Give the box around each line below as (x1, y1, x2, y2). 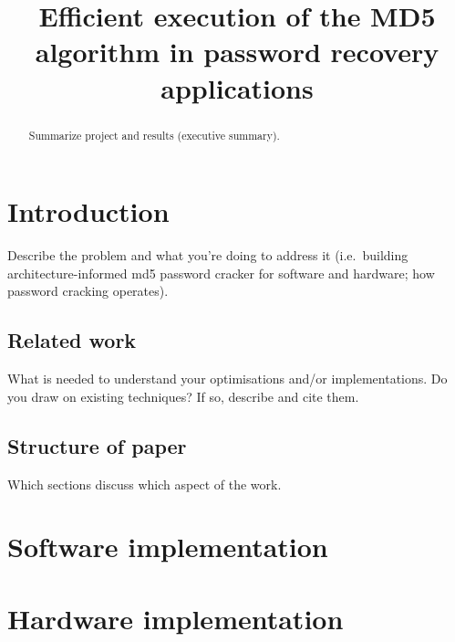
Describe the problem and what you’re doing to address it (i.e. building (7, 246, 408, 265)
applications (160, 68, 314, 106)
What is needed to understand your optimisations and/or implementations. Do (7, 369, 448, 388)
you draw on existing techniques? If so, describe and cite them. (7, 386, 359, 405)
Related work (7, 326, 137, 354)
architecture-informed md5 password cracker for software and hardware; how (7, 263, 435, 282)
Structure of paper (7, 431, 187, 459)
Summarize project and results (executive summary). (28, 127, 280, 142)
